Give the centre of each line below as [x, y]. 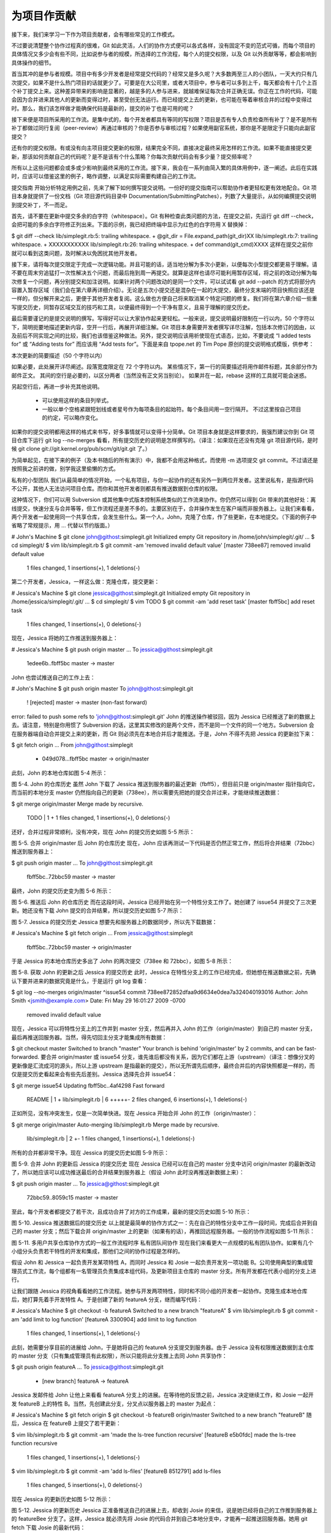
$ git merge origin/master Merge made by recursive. [78, 804]
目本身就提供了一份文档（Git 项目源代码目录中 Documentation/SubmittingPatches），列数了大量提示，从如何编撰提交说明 [164, 196]
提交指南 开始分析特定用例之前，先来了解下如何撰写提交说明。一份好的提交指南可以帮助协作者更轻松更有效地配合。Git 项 [164, 188]
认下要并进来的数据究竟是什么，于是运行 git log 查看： [80, 981]
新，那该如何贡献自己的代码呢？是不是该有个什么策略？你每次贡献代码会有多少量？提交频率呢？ [132, 156]
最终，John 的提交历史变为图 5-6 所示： [62, 891]
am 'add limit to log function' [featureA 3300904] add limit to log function [104, 1319]
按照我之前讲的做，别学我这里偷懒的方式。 [65, 468]
